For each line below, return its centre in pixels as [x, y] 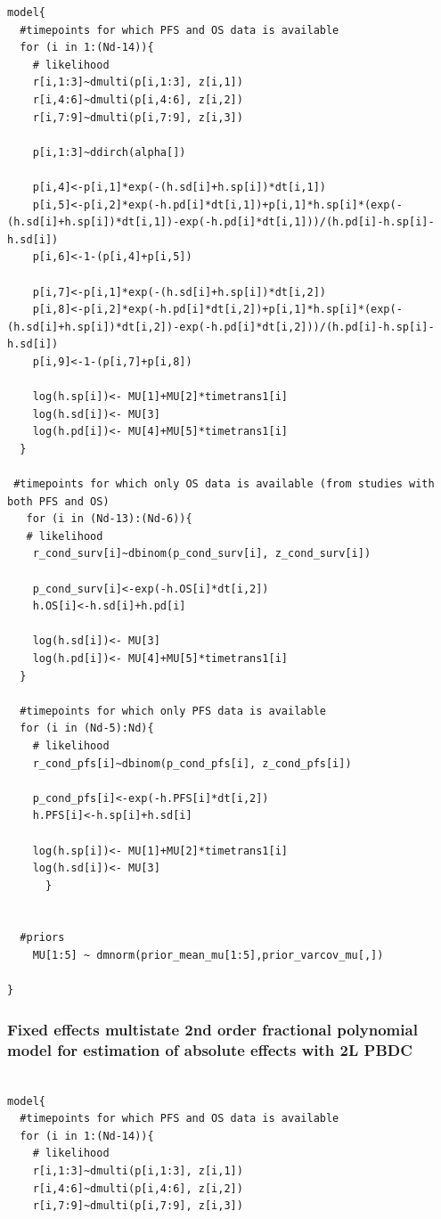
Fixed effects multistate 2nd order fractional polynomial [212, 1029]
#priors [42, 938]
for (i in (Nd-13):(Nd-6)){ [109, 519]
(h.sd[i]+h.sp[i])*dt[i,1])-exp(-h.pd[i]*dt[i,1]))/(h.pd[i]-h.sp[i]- [221, 222]
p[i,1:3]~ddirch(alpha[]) [109, 152]
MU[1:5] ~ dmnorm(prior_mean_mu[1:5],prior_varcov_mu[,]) [208, 956]
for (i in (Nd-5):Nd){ [87, 728]
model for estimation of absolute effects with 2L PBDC [210, 1049]
